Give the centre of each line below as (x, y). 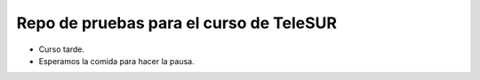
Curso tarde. (61, 49)
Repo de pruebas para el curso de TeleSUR (177, 23)
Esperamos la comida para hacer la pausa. (116, 61)
